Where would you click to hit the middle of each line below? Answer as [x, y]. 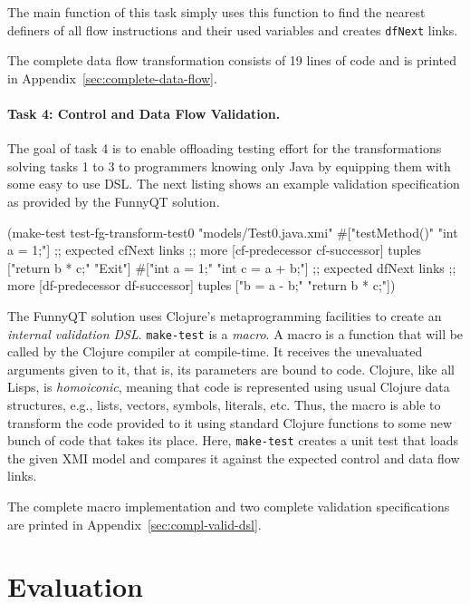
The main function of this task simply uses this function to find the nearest [216, 12]
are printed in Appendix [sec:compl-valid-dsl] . [134, 524]
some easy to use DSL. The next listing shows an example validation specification [234, 184]
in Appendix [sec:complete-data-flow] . [112, 78]
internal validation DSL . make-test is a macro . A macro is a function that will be [235, 333]
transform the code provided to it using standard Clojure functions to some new [230, 422]
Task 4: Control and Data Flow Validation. [144, 114]
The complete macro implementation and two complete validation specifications [229, 507]
